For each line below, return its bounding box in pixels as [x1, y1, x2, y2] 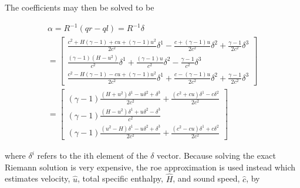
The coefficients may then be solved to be [5, 1, 154, 13]
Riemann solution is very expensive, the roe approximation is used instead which [5, 160, 296, 173]
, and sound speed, [173, 172, 240, 184]
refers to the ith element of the [37, 149, 148, 162]
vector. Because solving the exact [157, 149, 277, 162]
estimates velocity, [5, 172, 70, 184]
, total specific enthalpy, [77, 172, 163, 184]
